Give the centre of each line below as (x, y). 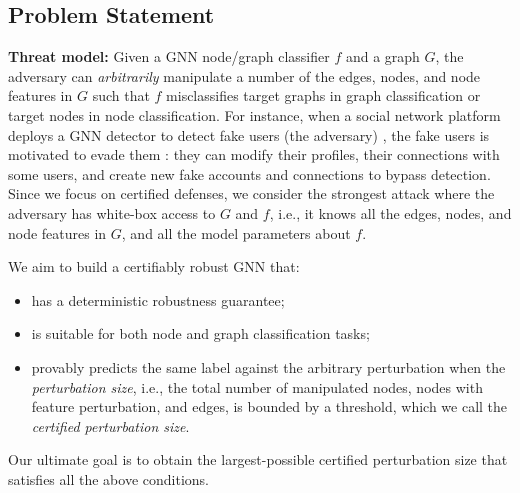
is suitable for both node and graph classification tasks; (200, 333)
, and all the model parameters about (236, 232)
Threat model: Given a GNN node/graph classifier (169, 56)
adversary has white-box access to (112, 212)
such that (121, 95)
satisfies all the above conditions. (108, 478)
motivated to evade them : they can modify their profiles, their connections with (254, 154)
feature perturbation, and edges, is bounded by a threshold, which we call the (269, 406)
